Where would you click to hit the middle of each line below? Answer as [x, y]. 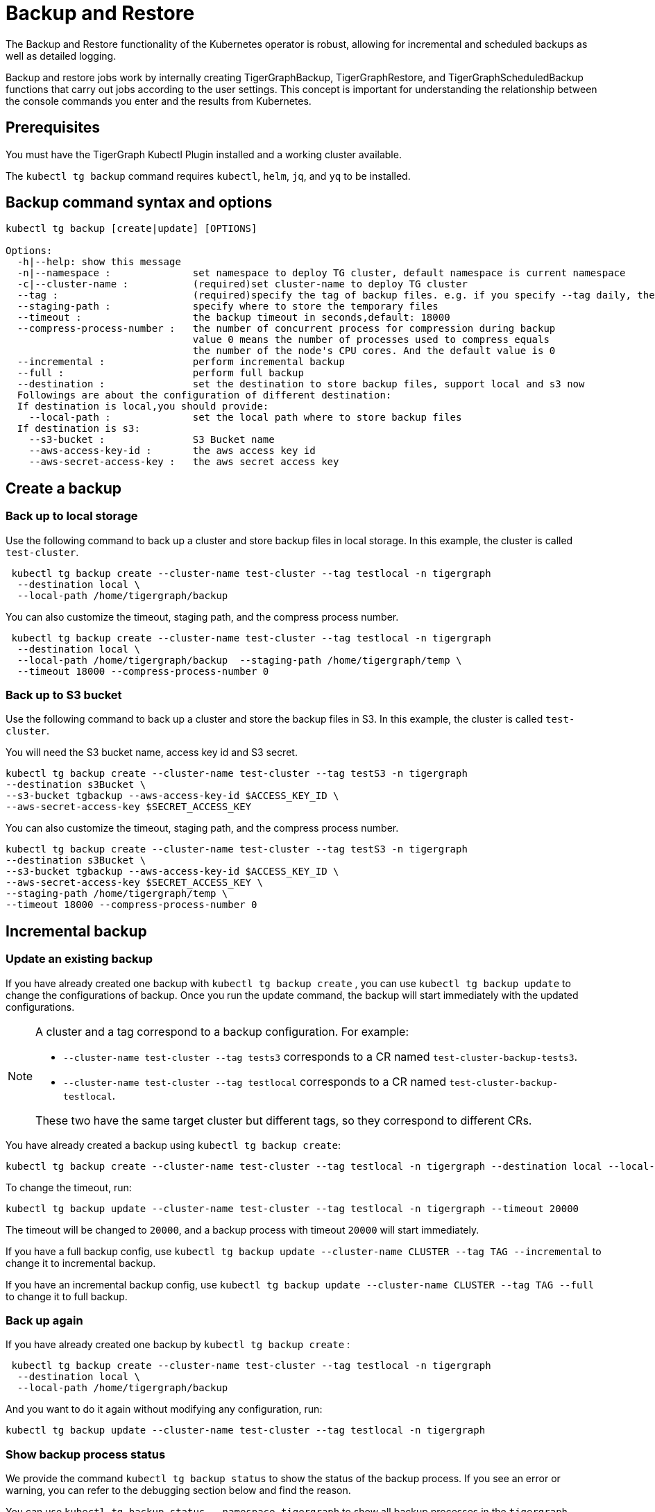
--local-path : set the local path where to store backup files [245, 418]
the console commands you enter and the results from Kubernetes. [159, 101]
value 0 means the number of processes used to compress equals [371, 340]
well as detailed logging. [61, 56]
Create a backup [64, 488]
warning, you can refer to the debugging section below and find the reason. [178, 1490]
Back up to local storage [72, 516]
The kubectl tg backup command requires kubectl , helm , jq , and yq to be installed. [208, 176]
